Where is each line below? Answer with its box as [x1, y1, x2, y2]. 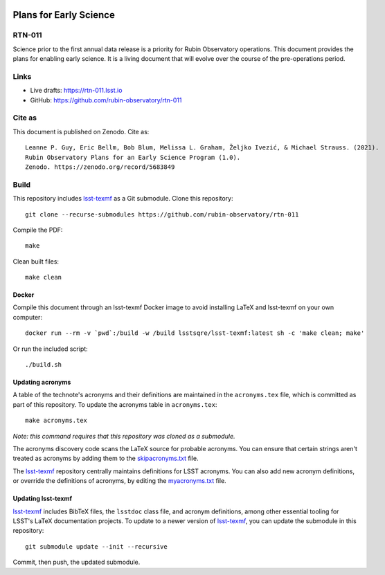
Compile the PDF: [12, 226, 63, 234]
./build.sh [25, 360, 62, 369]
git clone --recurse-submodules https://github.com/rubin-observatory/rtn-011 [25, 210, 299, 218]
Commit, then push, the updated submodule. [12, 558, 141, 567]
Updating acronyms [12, 378, 71, 387]
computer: [12, 313, 43, 321]
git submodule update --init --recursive [25, 542, 168, 550]
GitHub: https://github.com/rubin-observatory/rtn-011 [30, 95, 182, 104]
